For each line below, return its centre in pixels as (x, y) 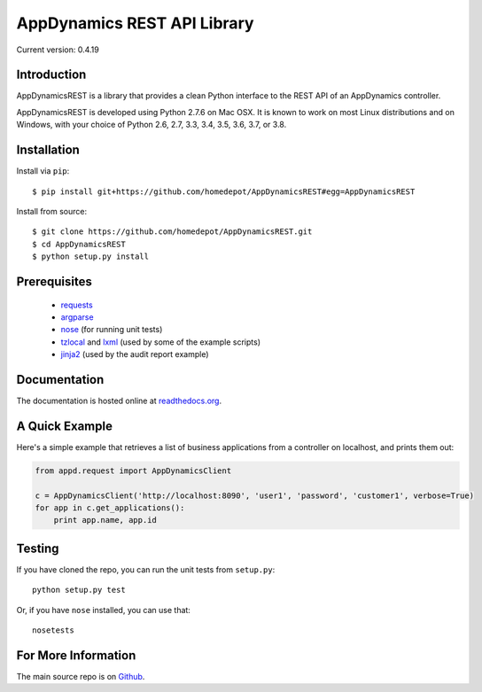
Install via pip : (43, 171)
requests (77, 305)
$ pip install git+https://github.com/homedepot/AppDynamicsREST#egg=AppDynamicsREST (224, 191)
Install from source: (52, 211)
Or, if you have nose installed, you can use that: (103, 610)
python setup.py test (79, 590)
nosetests (53, 630)
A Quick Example (64, 426)
